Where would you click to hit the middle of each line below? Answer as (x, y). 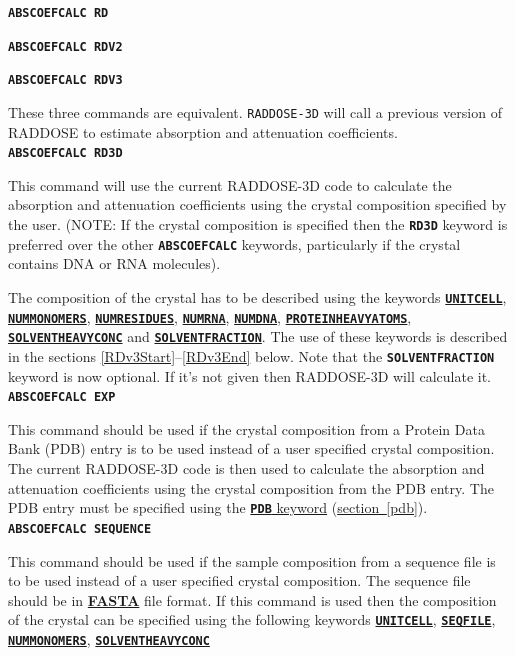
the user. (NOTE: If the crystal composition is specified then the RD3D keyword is (258, 224)
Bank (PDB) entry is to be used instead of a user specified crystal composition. (251, 448)
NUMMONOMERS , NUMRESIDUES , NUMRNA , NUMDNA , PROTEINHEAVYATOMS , (210, 316)
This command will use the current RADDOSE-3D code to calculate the (230, 184)
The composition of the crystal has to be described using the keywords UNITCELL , (257, 296)
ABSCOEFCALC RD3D (65, 153)
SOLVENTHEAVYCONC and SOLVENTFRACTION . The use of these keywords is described (258, 336)
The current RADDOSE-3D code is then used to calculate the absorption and (246, 468)
